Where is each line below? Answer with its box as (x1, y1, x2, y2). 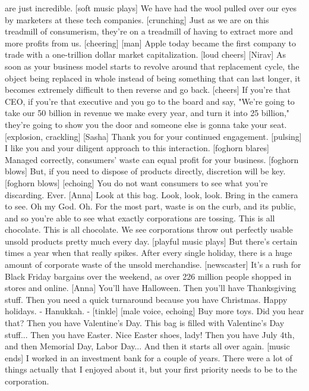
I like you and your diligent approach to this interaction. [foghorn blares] (5, 142, 269, 154)
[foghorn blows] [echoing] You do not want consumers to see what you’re (5, 176, 268, 189)
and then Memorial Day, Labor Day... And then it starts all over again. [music (5, 340, 290, 352)
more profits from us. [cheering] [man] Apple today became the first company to (5, 36, 297, 49)
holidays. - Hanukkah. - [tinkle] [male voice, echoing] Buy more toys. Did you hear (5, 305, 304, 317)
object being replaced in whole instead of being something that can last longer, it (5, 71, 301, 84)
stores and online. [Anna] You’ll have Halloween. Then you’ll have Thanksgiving (5, 281, 297, 294)
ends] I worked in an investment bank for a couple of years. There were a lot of (5, 351, 292, 364)
